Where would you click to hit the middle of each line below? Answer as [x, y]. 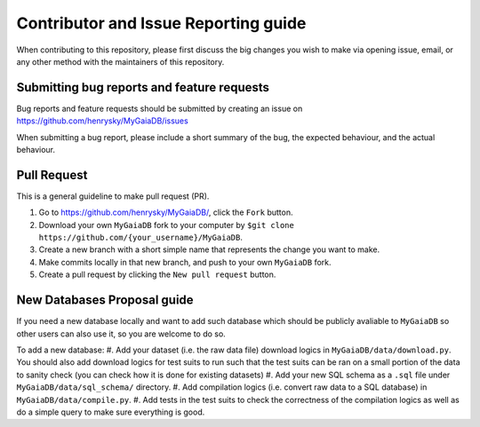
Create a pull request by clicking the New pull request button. [157, 274]
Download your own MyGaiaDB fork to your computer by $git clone [167, 225]
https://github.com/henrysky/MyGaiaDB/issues [102, 121]
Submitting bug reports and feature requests [143, 87]
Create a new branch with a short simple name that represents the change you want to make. [209, 249]
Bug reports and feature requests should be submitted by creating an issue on [160, 108]
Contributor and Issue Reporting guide [161, 23]
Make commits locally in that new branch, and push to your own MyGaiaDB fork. [185, 262]
